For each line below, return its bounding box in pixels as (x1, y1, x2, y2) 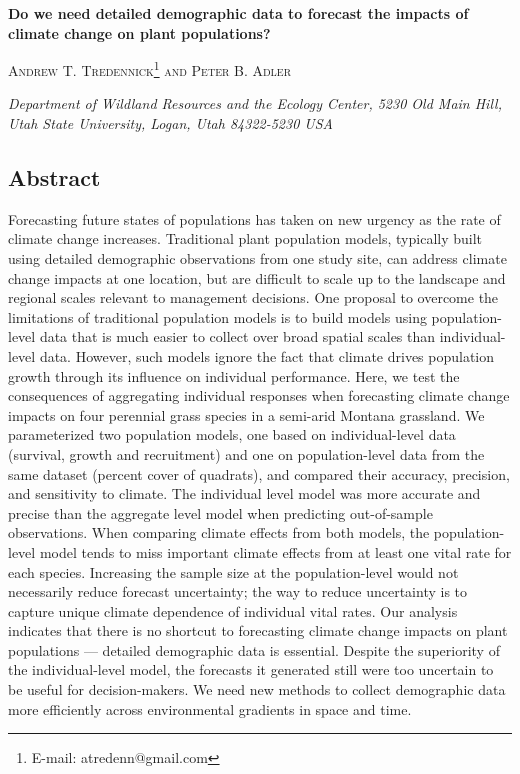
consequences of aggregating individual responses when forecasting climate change (8, 385, 510, 406)
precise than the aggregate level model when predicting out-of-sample (8, 502, 433, 523)
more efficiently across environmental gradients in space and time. (8, 698, 412, 719)
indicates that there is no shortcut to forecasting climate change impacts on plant (8, 620, 508, 641)
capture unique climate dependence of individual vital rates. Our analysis (8, 600, 458, 621)
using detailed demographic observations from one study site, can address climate (8, 248, 507, 269)
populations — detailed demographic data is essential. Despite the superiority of (8, 639, 500, 660)
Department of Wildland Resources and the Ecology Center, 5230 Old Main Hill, (8, 93, 502, 114)
